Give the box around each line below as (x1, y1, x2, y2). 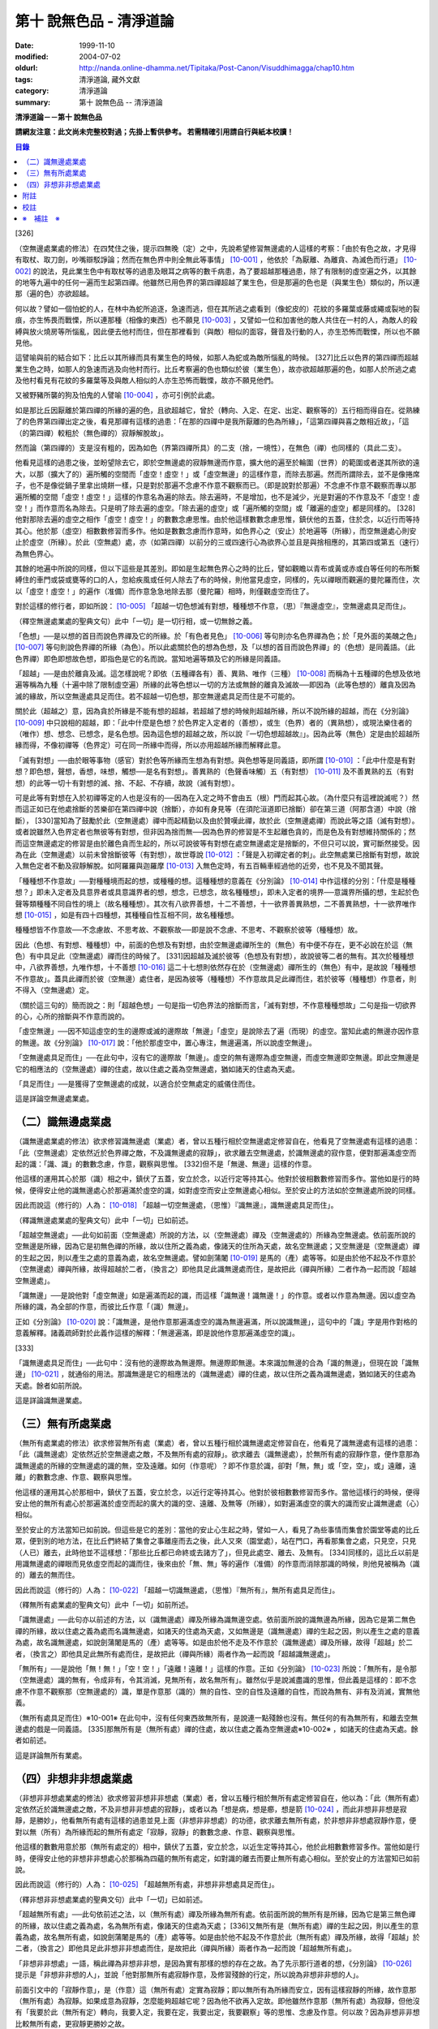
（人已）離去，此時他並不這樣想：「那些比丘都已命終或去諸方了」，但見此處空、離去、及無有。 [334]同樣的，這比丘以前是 (15, 1547, 419, 1557)
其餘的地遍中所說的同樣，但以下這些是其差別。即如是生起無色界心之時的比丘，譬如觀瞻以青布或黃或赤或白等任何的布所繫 (15, 563, 420, 573)
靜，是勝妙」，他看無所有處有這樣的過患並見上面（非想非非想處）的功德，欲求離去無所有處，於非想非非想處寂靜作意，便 (15, 1816, 417, 1825)
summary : (15, 97, 51, 107)
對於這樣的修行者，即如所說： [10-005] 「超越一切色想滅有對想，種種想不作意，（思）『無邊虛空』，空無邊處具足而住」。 (15, 601, 411, 611)
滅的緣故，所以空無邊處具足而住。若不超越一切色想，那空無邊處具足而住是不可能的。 (15, 691, 299, 701)
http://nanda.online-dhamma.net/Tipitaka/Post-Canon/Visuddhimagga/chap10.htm (79, 63, 354, 73)
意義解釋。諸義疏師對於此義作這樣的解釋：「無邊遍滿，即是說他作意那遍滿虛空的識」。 (15, 1328, 299, 1338)
